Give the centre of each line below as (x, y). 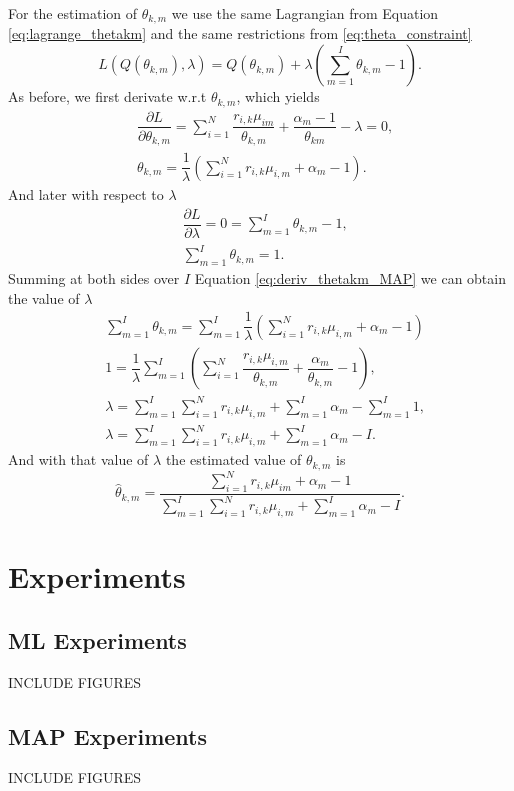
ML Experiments (97, 639)
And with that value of (78, 459)
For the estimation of (73, 13)
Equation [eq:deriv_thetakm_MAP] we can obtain (350, 278)
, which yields (278, 96)
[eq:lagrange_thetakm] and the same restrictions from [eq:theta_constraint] (240, 33)
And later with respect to (86, 194)
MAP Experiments (108, 735)
